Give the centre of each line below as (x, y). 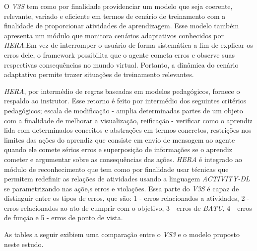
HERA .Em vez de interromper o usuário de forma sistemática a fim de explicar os (128, 45)
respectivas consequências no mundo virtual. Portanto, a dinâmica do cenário (121, 64)
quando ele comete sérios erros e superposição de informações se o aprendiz (118, 149)
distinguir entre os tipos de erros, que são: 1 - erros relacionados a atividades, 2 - (127, 198)
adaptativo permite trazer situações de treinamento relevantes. (99, 74)
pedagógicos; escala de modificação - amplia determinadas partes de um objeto (124, 110)
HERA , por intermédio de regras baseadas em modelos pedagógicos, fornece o (122, 91)
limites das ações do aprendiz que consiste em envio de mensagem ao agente (120, 139)
